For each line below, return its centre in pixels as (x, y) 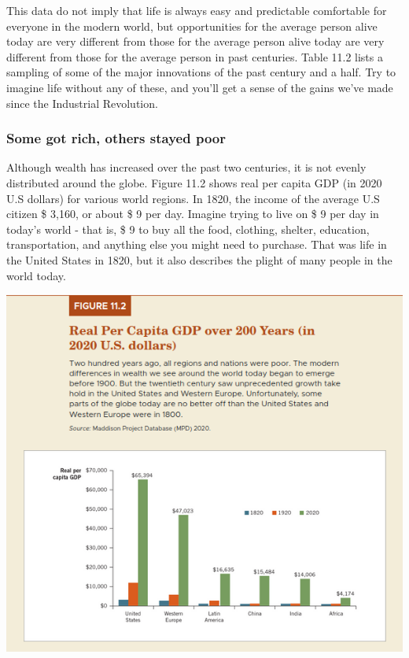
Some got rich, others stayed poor (116, 138)
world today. (36, 275)
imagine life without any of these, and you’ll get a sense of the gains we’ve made (200, 87)
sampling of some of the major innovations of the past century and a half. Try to (201, 72)
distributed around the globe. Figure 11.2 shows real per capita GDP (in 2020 (194, 182)
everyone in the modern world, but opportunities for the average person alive (192, 26)
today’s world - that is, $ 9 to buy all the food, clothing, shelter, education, (188, 229)
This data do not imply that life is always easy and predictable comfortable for (197, 10)
